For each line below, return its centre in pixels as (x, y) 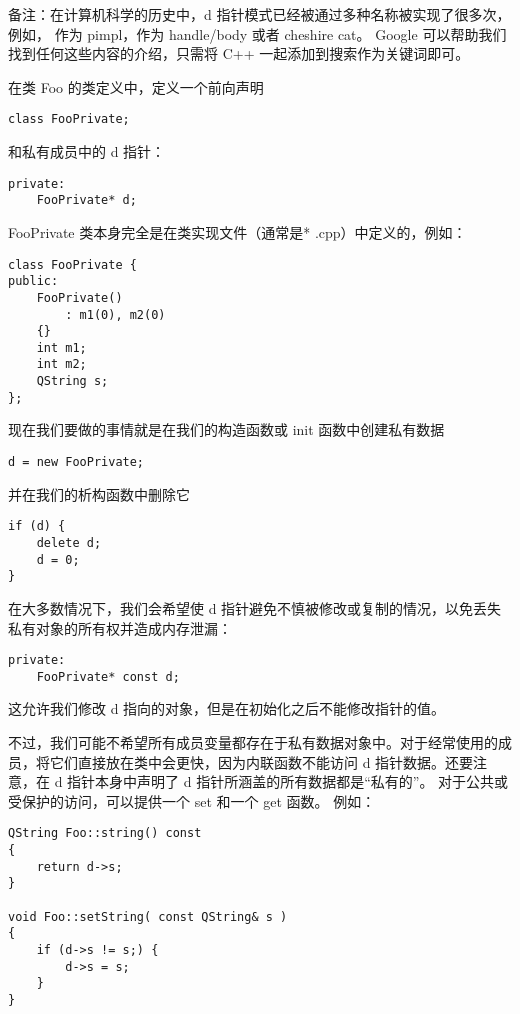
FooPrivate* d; (86, 200)
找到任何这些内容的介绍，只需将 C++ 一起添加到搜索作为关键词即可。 (239, 53)
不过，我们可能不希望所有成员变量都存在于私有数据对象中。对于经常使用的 (253, 742)
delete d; (69, 542)
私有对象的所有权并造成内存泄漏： (120, 627)
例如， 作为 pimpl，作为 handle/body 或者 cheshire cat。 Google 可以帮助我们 (257, 33)
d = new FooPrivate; (76, 462)
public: (33, 281)
